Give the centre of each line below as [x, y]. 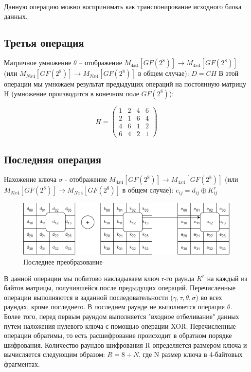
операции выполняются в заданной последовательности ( [89, 297]
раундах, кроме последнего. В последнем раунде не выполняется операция [115, 307]
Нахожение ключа [30, 179]
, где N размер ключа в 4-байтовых [191, 354]
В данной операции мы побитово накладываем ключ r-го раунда [99, 278]
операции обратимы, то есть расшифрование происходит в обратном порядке [118, 335]
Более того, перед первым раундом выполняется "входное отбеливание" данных [122, 316]
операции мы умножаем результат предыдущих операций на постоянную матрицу [125, 84]
